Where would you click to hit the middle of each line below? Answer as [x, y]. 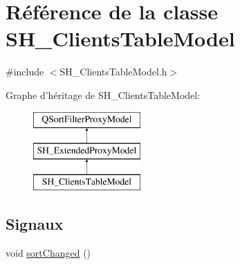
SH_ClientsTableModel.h [113, 72]
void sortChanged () [48, 252]
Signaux [35, 223]
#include [25, 72]
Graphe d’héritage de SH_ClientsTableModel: [103, 94]
